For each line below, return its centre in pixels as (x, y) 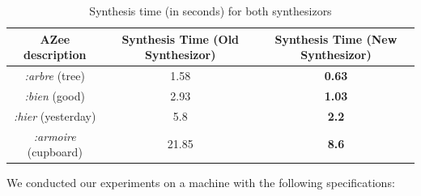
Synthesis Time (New (336, 38)
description (55, 55)
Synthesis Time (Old (181, 38)
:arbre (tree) (55, 76)
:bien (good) (55, 95)
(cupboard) (55, 152)
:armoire (55, 136)
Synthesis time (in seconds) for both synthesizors (210, 11)
